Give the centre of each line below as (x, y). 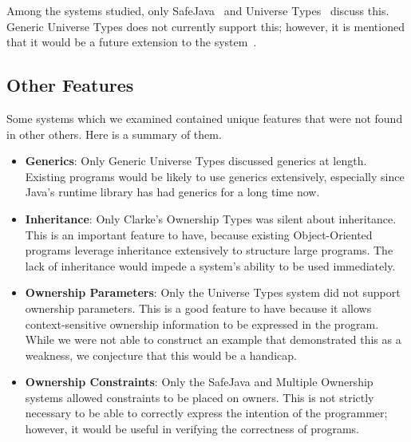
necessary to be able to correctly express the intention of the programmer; (206, 413)
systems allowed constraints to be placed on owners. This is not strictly (200, 397)
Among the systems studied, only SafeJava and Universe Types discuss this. (198, 10)
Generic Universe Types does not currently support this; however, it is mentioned (205, 26)
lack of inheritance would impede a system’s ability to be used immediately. (210, 265)
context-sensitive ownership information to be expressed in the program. (202, 324)
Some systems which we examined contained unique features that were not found (205, 118)
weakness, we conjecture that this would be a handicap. (161, 355)
